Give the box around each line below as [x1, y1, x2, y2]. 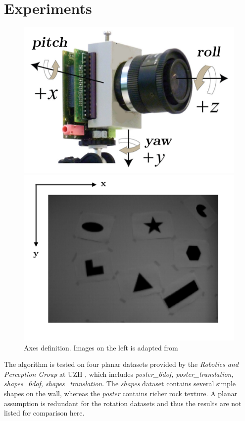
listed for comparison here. [4, 408, 85, 418]
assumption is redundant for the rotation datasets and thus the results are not [4, 398, 242, 408]
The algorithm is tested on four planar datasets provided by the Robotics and [4, 359, 239, 369]
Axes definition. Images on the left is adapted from [24, 342, 178, 352]
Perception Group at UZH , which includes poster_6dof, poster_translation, [4, 368, 234, 379]
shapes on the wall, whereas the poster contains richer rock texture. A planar [4, 388, 238, 399]
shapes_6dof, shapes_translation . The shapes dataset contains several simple [4, 378, 236, 389]
